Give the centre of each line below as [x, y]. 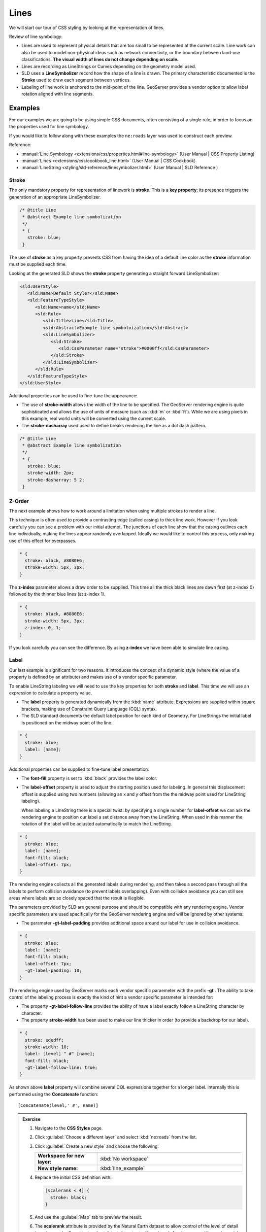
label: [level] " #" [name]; [60, 1054]
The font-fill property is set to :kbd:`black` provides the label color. [89, 778]
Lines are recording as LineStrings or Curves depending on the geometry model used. [109, 66]
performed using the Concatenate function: [54, 1094]
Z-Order [19, 501]
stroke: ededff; [44, 1040]
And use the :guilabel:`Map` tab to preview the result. [88, 1217]
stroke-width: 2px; [51, 473]
